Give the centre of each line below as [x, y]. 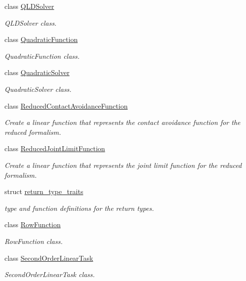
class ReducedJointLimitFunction [55, 148]
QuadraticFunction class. [42, 56]
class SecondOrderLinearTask [49, 258]
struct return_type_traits [44, 191]
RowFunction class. [34, 241]
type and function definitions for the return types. [79, 208]
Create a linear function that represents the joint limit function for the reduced [123, 165]
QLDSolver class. [31, 22]
